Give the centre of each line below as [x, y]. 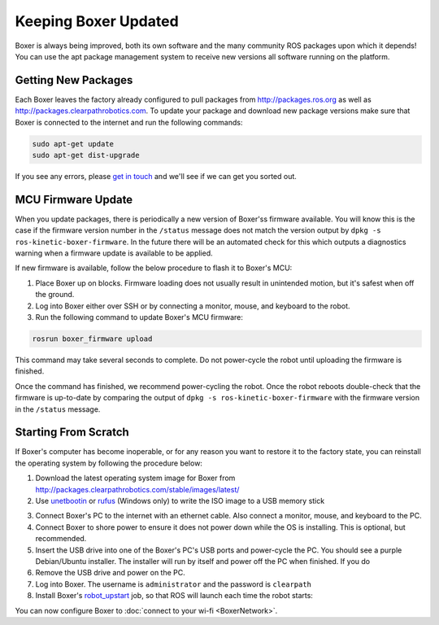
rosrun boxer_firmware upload [92, 339]
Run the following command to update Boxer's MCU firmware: [139, 317]
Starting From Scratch [72, 433]
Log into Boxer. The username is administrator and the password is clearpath [174, 584]
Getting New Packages [74, 80]
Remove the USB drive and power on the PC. [111, 573]
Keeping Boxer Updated [97, 21]
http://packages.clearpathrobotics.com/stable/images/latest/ [137, 489]
